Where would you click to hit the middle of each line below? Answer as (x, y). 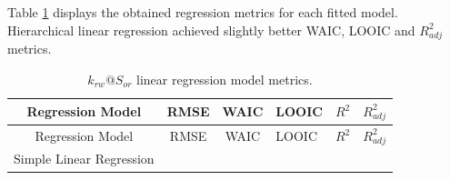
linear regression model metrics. (225, 79)
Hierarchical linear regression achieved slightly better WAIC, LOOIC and (211, 30)
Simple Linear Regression (84, 159)
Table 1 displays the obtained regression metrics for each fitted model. (203, 12)
